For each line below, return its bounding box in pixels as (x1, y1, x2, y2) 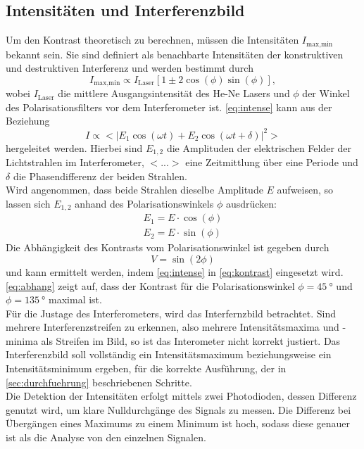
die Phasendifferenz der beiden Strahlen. (13, 168, 187, 183)
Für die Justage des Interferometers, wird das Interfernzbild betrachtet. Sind (6, 305, 336, 320)
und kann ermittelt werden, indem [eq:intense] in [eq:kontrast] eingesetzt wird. (6, 264, 344, 279)
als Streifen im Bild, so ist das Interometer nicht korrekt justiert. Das (41, 333, 341, 348)
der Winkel (302, 86, 350, 101)
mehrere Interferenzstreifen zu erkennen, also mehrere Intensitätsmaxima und (6, 320, 339, 334)
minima (6, 333, 38, 348)
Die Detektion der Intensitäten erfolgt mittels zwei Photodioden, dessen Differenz (6, 388, 357, 403)
